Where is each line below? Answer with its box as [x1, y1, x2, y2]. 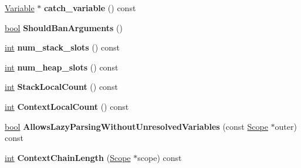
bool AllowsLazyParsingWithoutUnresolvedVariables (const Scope [5, 120, 268, 132]
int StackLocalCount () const [5, 80, 118, 93]
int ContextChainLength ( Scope [5, 151, 131, 163]
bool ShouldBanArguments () [5, 21, 123, 33]
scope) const [137, 151, 182, 163]
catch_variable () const [43, 2, 136, 14]
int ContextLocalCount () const [5, 100, 129, 112]
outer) [275, 120, 297, 132]
